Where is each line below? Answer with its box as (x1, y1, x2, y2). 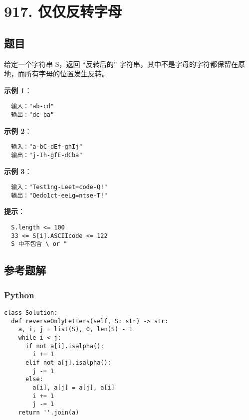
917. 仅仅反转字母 (4, 1, 122, 21)
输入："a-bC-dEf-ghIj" (11, 143, 83, 151)
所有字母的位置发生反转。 (24, 68, 109, 79)
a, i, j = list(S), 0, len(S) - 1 (18, 326, 133, 333)
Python (4, 288, 34, 301)
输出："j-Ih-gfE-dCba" (11, 151, 83, 159)
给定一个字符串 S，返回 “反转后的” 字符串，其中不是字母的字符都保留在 (4, 58, 238, 69)
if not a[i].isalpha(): (25, 342, 104, 350)
